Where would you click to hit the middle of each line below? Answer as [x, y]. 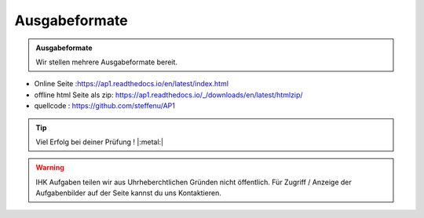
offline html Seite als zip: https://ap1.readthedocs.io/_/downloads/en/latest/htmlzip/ [168, 95]
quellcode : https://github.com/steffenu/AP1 [105, 106]
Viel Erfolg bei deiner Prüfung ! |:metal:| [100, 142]
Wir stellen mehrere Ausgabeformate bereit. [107, 62]
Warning [50, 168]
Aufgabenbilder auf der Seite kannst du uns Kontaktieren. [128, 193]
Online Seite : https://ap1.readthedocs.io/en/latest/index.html [132, 84]
